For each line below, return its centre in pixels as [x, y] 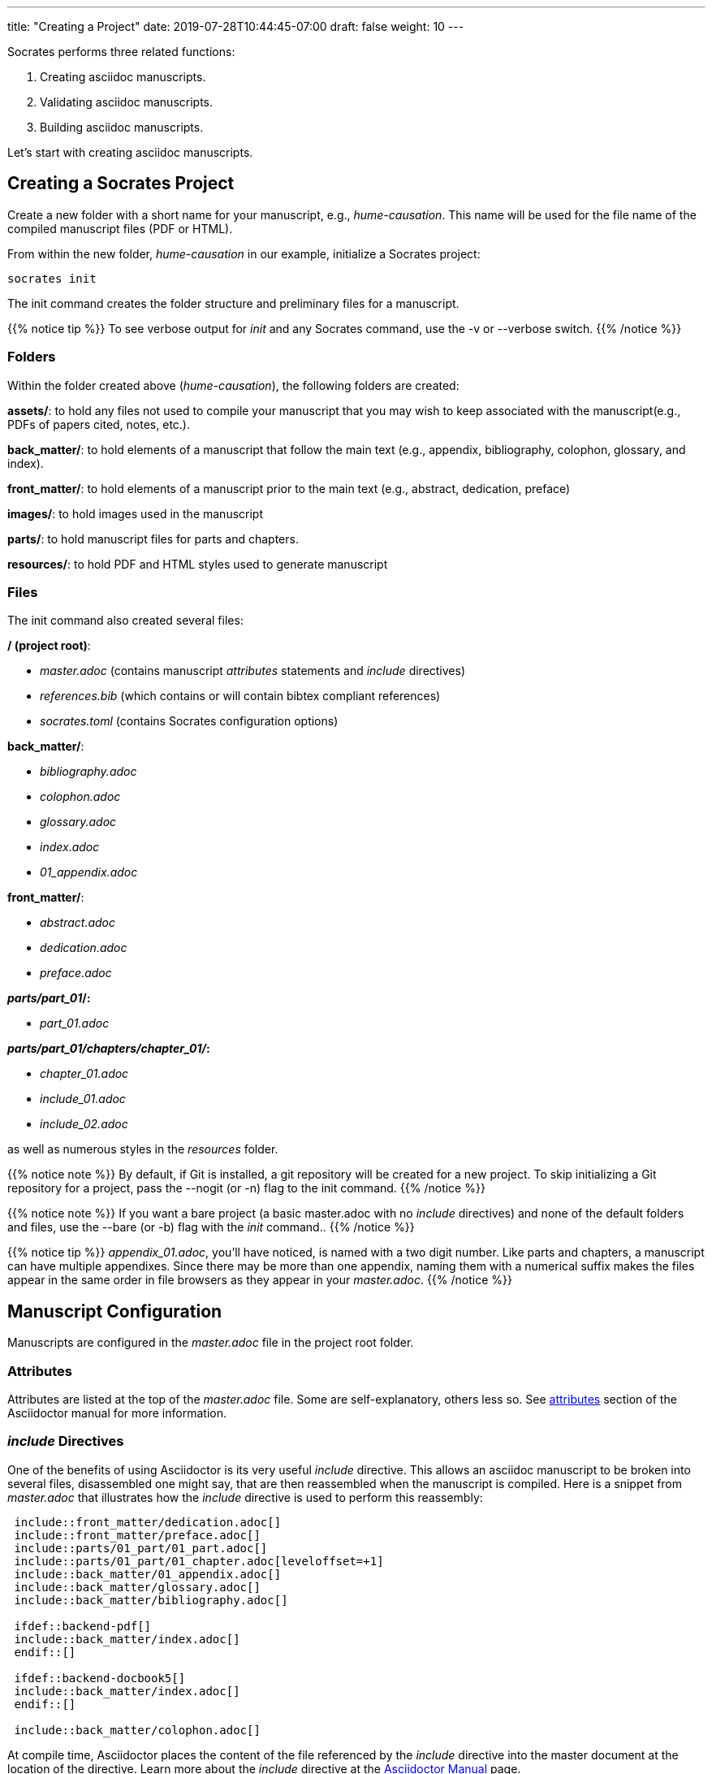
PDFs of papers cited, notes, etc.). [99, 424]
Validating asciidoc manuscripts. [127, 102]
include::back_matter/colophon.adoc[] [137, 1730]
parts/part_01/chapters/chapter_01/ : [109, 1049]
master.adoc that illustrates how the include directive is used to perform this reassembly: [245, 1497]
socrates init [52, 278]
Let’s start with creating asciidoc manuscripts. [130, 152]
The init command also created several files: [125, 621]
